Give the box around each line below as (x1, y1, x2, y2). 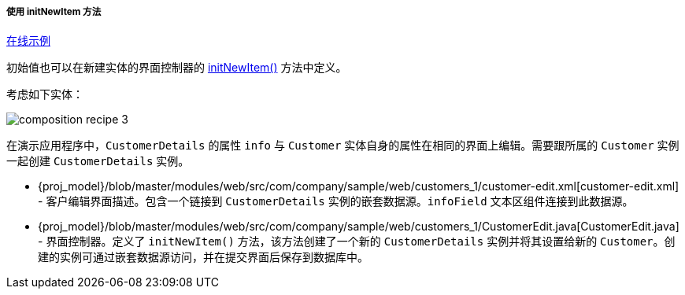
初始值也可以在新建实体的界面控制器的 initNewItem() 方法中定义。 (6, 61, 347, 75)
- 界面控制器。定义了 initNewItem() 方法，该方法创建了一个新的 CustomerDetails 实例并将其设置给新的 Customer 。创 (38, 234, 676, 249)
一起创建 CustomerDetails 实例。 (6, 154, 190, 168)
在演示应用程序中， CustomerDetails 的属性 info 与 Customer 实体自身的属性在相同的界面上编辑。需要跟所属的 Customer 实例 (6, 138, 679, 153)
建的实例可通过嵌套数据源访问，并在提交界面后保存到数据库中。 (38, 250, 368, 264)
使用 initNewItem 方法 (6, 6, 102, 17)
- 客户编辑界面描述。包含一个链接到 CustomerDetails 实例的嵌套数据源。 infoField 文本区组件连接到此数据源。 (38, 194, 634, 208)
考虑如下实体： (6, 87, 83, 101)
